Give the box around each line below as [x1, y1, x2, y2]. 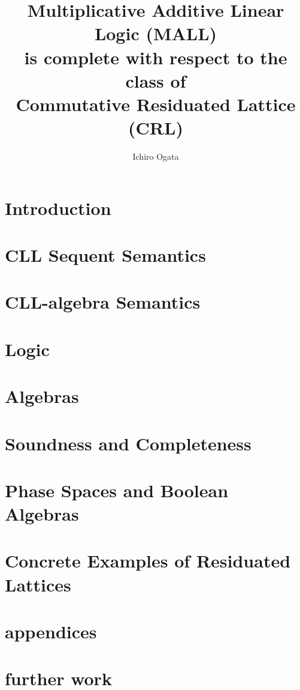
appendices [5, 619, 97, 644]
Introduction [5, 195, 111, 220]
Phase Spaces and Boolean [5, 477, 229, 502]
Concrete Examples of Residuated [5, 548, 291, 573]
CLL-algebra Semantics [5, 289, 201, 314]
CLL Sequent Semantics [5, 243, 206, 267]
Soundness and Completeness [5, 431, 251, 455]
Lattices [5, 572, 71, 596]
